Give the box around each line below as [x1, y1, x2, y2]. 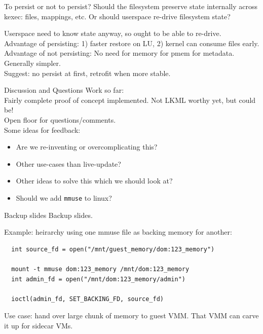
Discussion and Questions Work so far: [4, 85, 124, 95]
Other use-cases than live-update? [16, 158, 121, 169]
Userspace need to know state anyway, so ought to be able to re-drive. [4, 28, 221, 39]
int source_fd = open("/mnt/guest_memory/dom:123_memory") [11, 245, 215, 253]
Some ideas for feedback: [4, 124, 81, 135]
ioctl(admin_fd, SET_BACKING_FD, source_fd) [11, 295, 164, 303]
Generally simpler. [4, 57, 61, 68]
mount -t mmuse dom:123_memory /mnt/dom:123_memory [11, 265, 190, 273]
